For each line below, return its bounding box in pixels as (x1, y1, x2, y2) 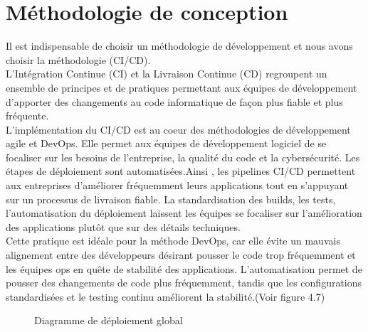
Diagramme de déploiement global (34, 313, 183, 328)
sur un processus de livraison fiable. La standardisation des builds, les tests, (6, 191, 336, 206)
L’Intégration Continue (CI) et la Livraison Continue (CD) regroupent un (6, 66, 327, 81)
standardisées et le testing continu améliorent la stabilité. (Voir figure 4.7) (6, 289, 325, 304)
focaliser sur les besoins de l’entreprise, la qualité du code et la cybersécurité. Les (6, 149, 360, 164)
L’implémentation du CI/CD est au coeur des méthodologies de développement (6, 122, 351, 136)
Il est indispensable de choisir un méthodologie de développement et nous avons (6, 38, 353, 53)
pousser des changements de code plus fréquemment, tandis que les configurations (6, 275, 362, 290)
